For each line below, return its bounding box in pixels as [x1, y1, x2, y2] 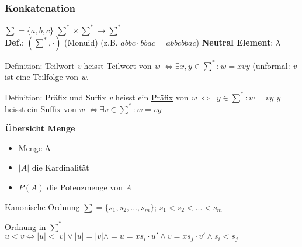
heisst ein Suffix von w [5, 102, 85, 114]
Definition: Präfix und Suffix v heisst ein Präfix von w [5, 91, 197, 103]
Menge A [18, 141, 51, 154]
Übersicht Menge [5, 122, 75, 134]
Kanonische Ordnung [5, 200, 80, 213]
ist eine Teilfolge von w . [5, 71, 89, 83]
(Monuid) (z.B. [64, 36, 118, 48]
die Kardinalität [32, 161, 89, 173]
